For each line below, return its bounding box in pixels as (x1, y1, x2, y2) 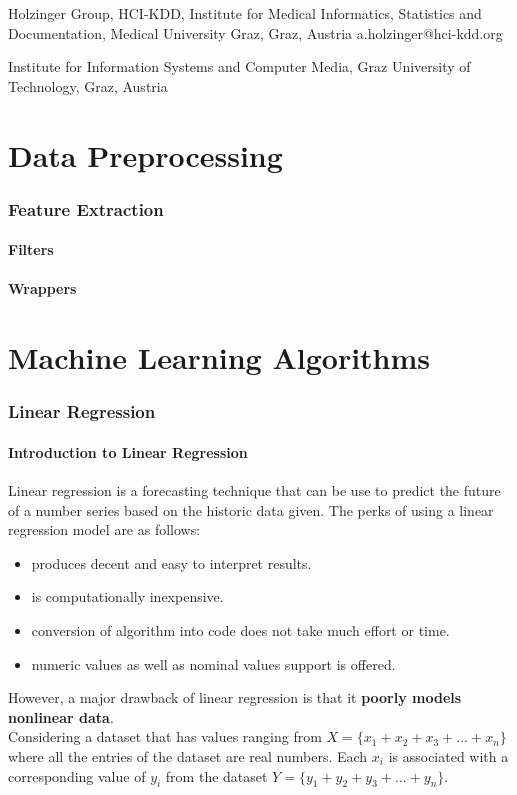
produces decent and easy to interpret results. (31, 552, 312, 573)
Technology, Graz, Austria (8, 75, 168, 96)
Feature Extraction (8, 196, 164, 221)
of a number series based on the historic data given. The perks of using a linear (8, 499, 494, 520)
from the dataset (165, 765, 268, 786)
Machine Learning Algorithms (8, 337, 431, 378)
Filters (8, 239, 54, 260)
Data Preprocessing (8, 134, 283, 175)
